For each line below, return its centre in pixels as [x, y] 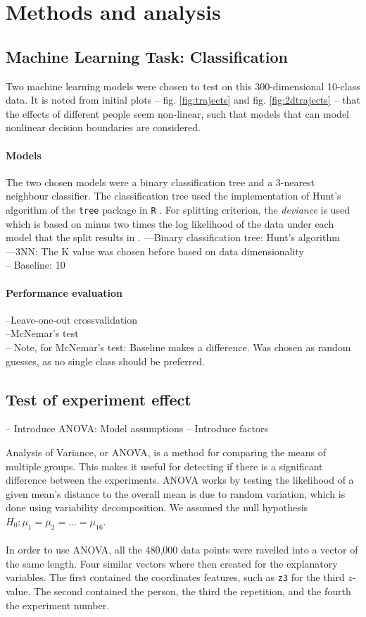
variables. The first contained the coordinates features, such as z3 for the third [175, 577]
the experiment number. [58, 605]
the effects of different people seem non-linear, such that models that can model [177, 113]
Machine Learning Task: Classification [147, 56]
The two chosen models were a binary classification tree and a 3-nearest [160, 182]
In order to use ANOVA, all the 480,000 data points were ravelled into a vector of [182, 550]
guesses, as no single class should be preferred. [106, 361]
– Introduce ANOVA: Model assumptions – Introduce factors [137, 428]
